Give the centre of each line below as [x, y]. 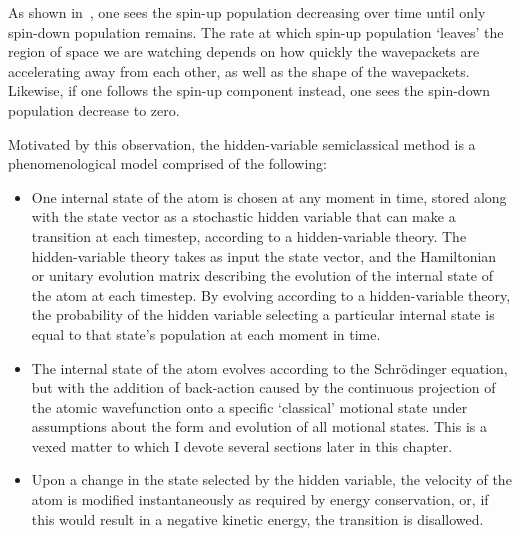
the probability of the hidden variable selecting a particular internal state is [263, 314]
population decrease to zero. [94, 109]
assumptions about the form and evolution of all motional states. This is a [259, 426]
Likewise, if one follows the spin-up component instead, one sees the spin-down [249, 90]
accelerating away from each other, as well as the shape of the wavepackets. [239, 70]
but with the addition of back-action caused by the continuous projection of [263, 387]
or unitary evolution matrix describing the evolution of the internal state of [262, 275]
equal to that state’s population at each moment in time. [206, 333]
